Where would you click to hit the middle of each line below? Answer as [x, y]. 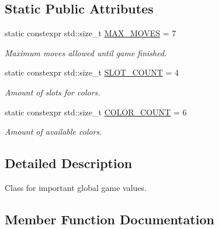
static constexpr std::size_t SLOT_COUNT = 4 [92, 72]
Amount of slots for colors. [53, 92]
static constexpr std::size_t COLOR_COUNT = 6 [96, 112]
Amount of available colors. [53, 131]
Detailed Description [69, 163]
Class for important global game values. [76, 187]
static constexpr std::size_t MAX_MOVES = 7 [91, 33]
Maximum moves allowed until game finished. [86, 52]
